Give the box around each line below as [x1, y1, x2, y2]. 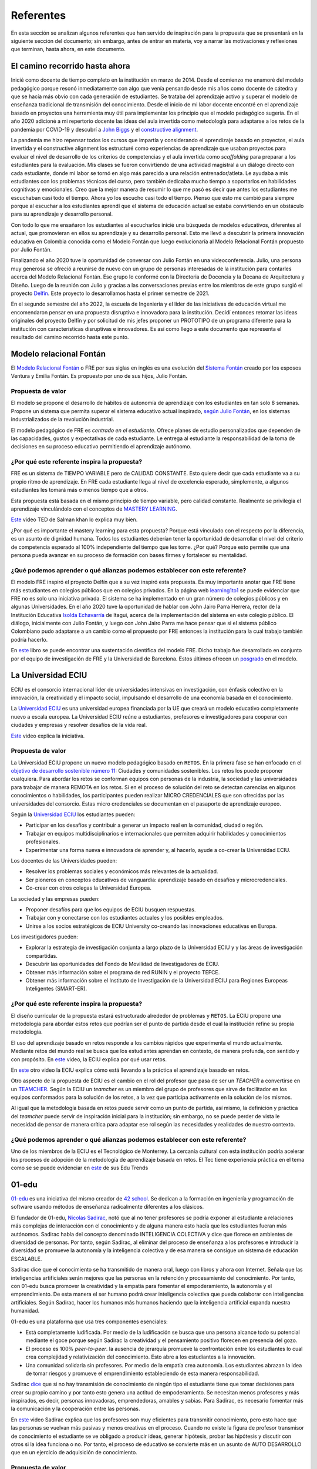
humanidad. [11, 1307, 40, 1314]
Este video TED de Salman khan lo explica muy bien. [11, 516, 138, 523]
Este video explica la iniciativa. [11, 732, 85, 739]
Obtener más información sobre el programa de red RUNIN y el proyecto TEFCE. [25, 968, 220, 975]
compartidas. [25, 952, 58, 959]
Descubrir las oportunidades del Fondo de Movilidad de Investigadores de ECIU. [25, 961, 220, 968]
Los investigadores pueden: [11, 933, 79, 940]
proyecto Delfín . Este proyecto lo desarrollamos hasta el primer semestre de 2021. [11, 290, 210, 297]
